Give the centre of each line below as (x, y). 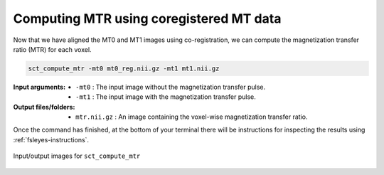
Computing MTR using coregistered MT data (147, 18)
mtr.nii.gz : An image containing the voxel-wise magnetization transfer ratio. (192, 117)
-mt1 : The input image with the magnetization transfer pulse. (166, 97)
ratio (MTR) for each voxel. (52, 49)
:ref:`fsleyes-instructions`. (51, 139)
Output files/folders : (44, 107)
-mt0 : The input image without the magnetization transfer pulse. (171, 87)
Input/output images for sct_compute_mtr (77, 156)
